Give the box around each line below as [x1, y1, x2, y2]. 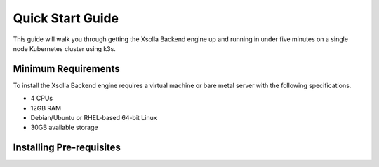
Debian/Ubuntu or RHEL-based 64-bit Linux [30, 114, 157, 122]
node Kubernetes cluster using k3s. [13, 44, 116, 52]
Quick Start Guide [13, 10, 119, 26]
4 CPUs [30, 94, 53, 103]
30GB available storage [30, 123, 98, 132]
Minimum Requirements [13, 63, 121, 75]
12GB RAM [30, 103, 62, 112]
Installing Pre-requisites [13, 142, 121, 154]
